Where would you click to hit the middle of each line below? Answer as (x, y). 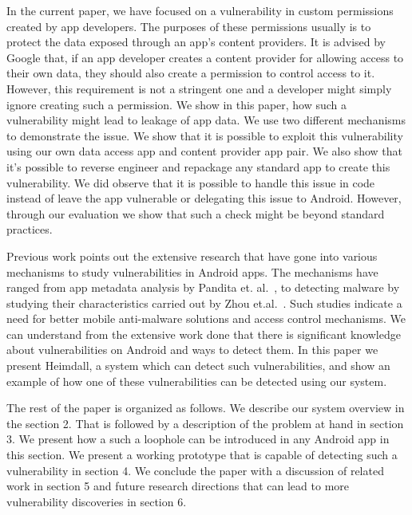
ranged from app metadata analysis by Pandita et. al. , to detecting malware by (203, 287)
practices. (30, 229)
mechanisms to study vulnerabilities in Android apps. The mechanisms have (192, 271)
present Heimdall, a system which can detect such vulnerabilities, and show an (198, 366)
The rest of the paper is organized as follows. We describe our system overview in (206, 408)
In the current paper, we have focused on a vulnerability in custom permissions (200, 10)
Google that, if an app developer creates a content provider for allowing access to (205, 57)
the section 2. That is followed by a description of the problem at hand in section (205, 423)
